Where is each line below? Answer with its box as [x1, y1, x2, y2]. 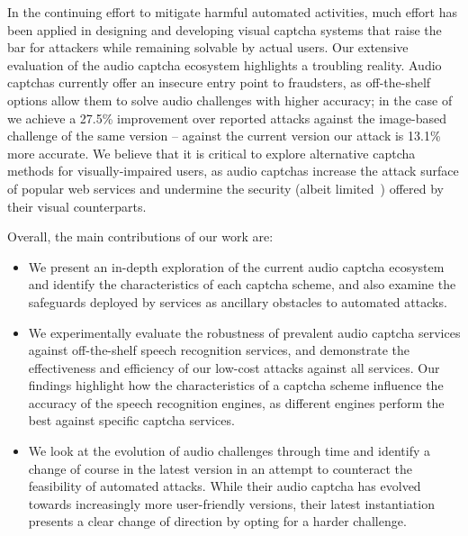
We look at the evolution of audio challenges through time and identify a [28, 441, 431, 460]
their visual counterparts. [7, 196, 147, 215]
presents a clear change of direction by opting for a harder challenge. [28, 512, 407, 531]
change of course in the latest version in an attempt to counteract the [28, 459, 412, 477]
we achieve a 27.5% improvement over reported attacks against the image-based [7, 108, 446, 127]
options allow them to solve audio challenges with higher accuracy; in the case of [7, 90, 453, 109]
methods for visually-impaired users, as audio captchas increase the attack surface [7, 161, 459, 180]
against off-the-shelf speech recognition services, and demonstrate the [28, 341, 410, 359]
